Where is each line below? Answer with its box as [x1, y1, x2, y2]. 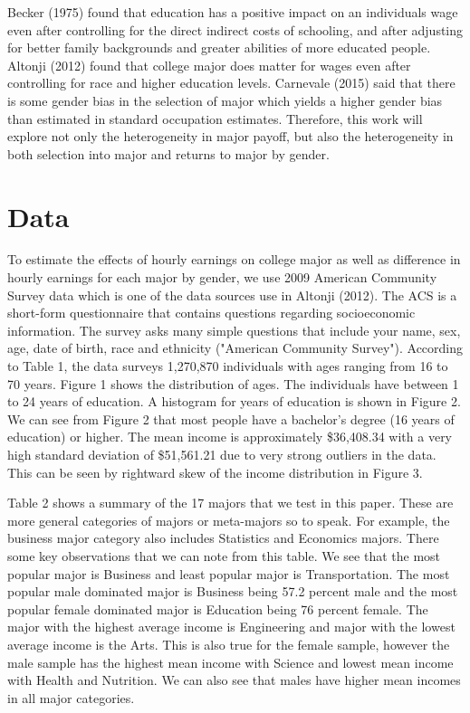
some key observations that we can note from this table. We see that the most [7, 546, 441, 565]
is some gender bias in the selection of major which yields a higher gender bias [7, 90, 443, 109]
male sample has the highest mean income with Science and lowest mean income [7, 652, 454, 671]
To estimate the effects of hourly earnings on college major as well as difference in [7, 250, 461, 269]
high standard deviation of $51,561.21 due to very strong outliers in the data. [7, 445, 436, 463]
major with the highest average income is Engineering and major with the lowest [7, 617, 456, 636]
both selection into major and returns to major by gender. [7, 144, 330, 163]
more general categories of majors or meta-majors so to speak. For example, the [7, 510, 450, 529]
